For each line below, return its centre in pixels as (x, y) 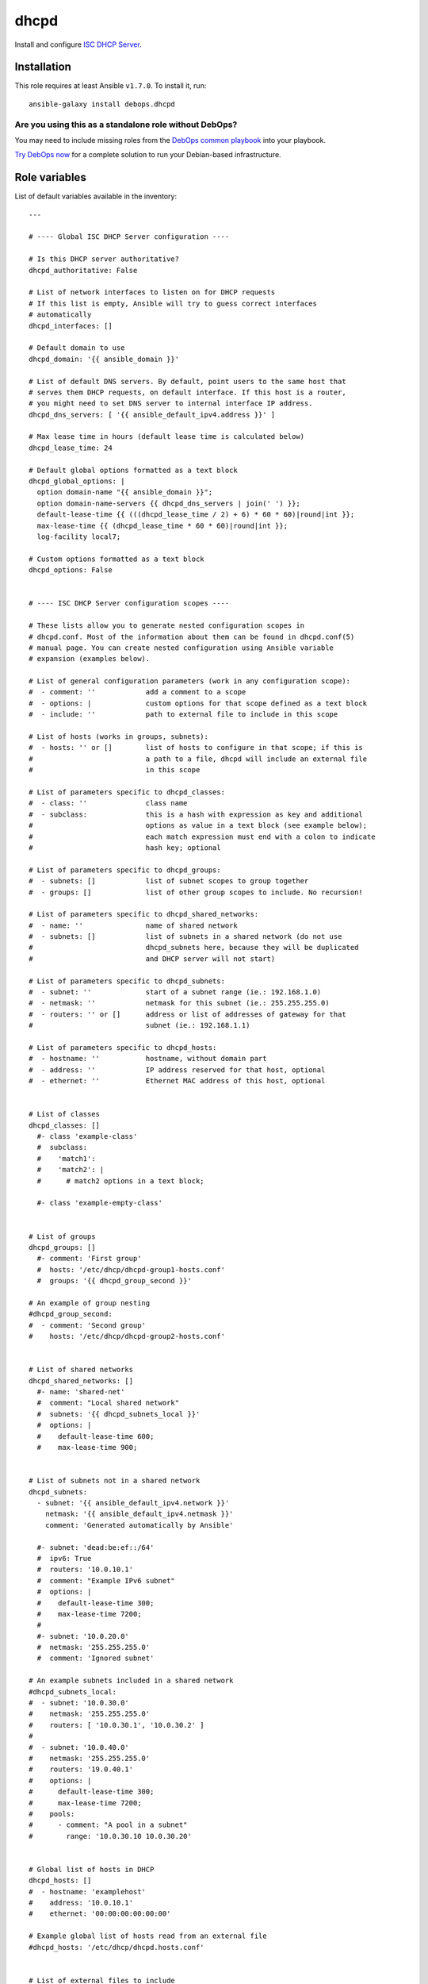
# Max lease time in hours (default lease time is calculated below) (167, 437)
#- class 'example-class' (87, 1136)
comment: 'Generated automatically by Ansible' (139, 1525)
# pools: (52, 1814)
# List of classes (65, 1114)
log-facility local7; (79, 537)
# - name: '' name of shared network (133, 925)
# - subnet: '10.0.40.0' (79, 1747)
